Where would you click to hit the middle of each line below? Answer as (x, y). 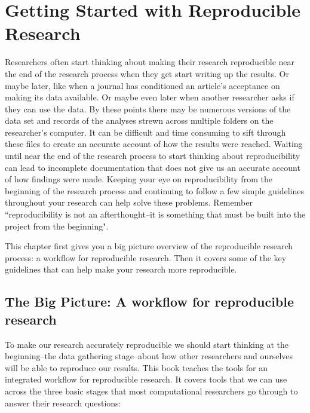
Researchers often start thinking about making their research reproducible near (150, 62)
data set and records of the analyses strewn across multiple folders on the (139, 120)
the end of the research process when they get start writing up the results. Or (147, 73)
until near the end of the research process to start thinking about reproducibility (153, 156)
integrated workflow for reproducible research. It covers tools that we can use (146, 379)
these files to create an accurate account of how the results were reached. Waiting (154, 144)
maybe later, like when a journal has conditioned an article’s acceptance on (142, 85)
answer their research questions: (63, 403)
